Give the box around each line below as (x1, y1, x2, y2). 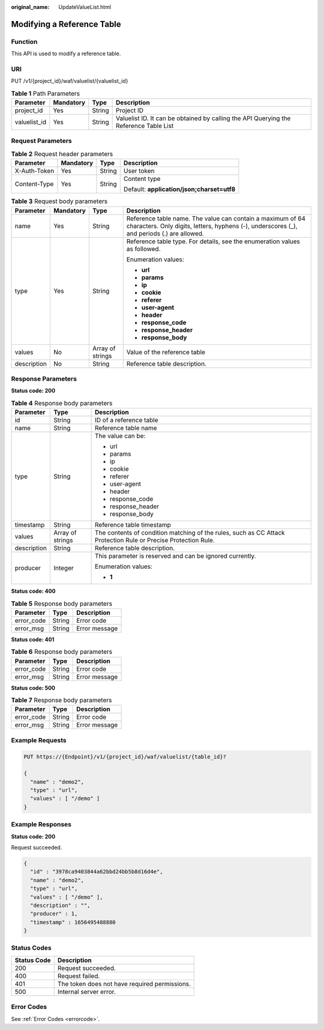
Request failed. (57, 972, 100, 980)
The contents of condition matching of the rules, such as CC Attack (95, 529, 285, 537)
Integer (53, 564, 74, 572)
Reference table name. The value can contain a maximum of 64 (126, 214, 306, 222)
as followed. (126, 244, 161, 253)
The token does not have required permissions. (57, 980, 191, 988)
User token (123, 167, 155, 175)
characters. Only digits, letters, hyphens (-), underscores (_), (126, 222, 298, 230)
